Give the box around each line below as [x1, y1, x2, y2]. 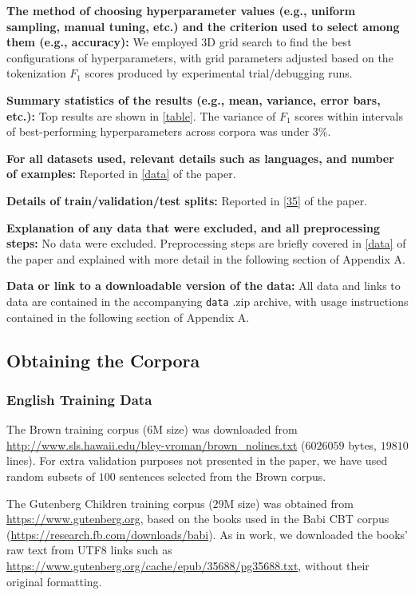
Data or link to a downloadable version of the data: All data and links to [6, 277, 401, 294]
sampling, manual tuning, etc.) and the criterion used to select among [6, 18, 400, 34]
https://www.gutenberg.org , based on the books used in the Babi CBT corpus [6, 510, 389, 527]
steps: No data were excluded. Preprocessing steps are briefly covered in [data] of [6, 235, 406, 252]
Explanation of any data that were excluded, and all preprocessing [6, 219, 380, 236]
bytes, [348, 436, 377, 453]
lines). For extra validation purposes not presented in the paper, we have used [6, 452, 388, 469]
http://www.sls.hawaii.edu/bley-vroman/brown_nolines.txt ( [6, 436, 306, 453]
